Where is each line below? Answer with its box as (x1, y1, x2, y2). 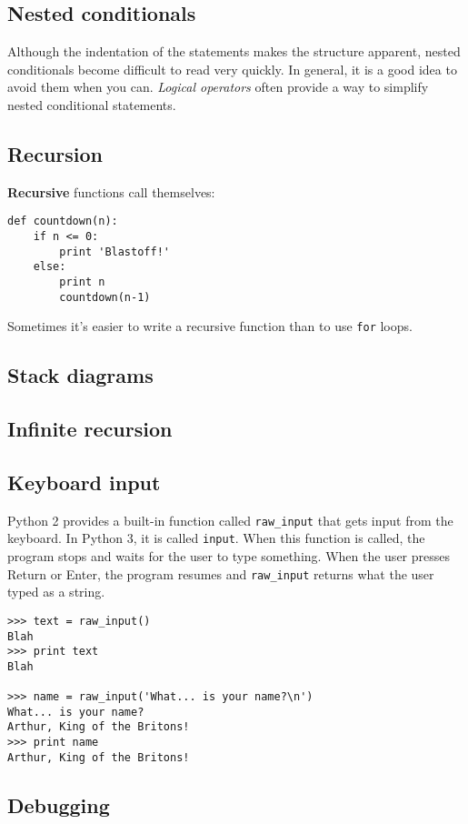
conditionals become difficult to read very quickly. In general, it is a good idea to (7, 59, 457, 78)
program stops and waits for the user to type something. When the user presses (7, 547, 451, 566)
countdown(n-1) (59, 290, 151, 304)
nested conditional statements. (7, 95, 176, 114)
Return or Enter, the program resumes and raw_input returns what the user (7, 564, 434, 583)
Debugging (7, 790, 110, 819)
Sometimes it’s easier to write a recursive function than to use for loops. (7, 317, 413, 336)
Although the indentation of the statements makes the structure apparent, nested (7, 42, 461, 61)
